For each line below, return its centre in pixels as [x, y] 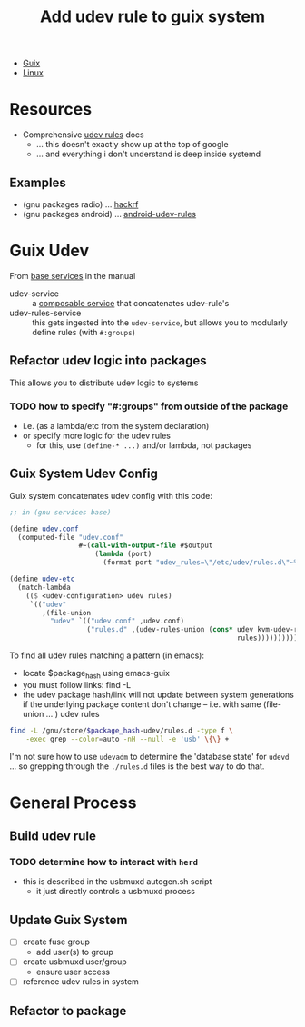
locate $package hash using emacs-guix [96, 674]
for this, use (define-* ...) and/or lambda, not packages [144, 445]
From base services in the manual [73, 275]
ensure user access [73, 972]
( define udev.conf [44, 529]
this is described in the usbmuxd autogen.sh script [117, 882]
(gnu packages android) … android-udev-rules [109, 214]
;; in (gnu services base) [60, 512]
